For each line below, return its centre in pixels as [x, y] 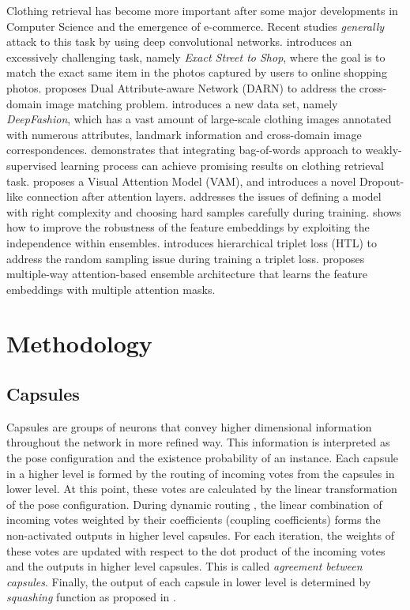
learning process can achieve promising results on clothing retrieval [222, 165]
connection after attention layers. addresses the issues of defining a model [204, 196]
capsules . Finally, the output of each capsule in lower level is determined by [189, 581]
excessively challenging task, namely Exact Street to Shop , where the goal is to [196, 56]
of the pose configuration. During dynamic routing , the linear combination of [194, 504]
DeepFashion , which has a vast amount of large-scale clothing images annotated [199, 119]
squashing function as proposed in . [91, 597]
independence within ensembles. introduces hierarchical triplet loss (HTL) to [192, 242]
